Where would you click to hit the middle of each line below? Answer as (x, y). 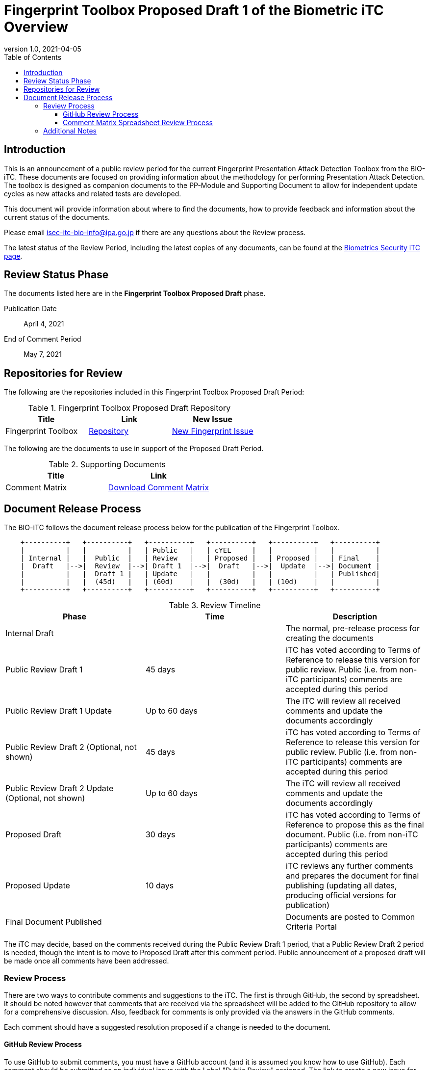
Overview (36, 27)
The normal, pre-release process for (353, 629)
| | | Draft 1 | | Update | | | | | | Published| (200, 574)
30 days (160, 835)
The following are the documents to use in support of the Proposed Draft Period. (134, 449)
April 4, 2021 (44, 324)
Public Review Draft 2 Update (60, 789)
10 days (160, 886)
